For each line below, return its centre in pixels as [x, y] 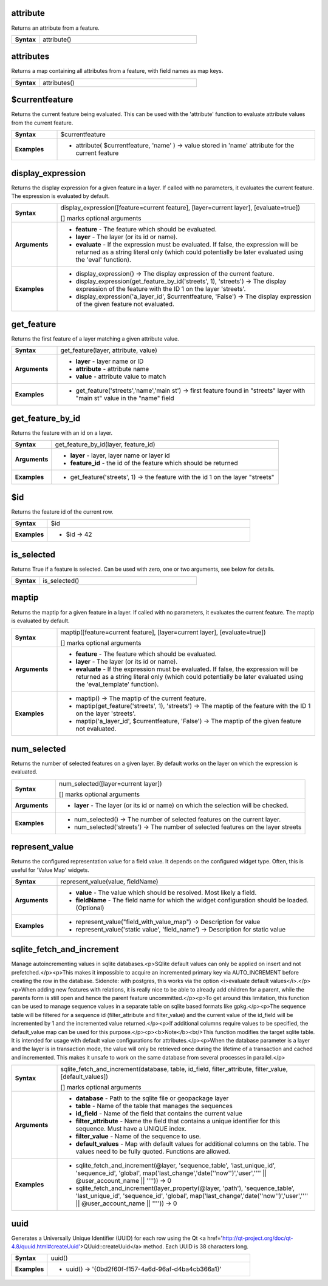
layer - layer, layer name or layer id [120, 455]
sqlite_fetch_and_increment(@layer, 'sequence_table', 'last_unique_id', [176, 1166]
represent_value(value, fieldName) [109, 882]
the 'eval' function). [104, 260]
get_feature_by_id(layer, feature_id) [105, 444]
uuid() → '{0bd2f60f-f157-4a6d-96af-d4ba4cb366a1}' [144, 1269]
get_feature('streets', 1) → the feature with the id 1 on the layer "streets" [172, 477]
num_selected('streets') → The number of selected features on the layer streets [188, 827]
